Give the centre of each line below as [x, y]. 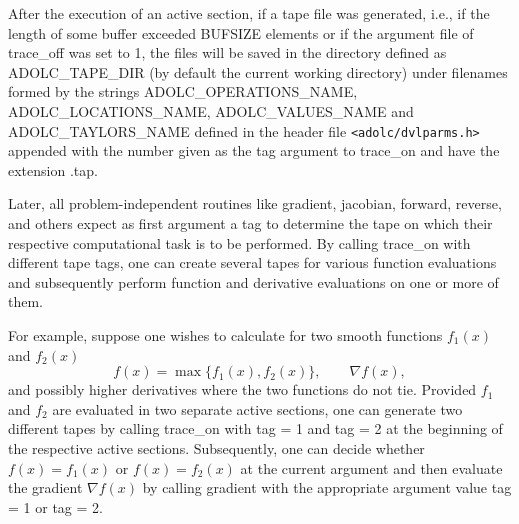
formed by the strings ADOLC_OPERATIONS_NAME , [183, 91]
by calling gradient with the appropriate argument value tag [327, 487]
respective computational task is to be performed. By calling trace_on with [239, 242]
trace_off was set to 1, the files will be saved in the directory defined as [227, 52]
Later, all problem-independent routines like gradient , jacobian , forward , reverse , [255, 203]
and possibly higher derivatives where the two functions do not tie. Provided [242, 389]
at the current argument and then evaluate [371, 467]
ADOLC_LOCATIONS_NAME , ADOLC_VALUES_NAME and [211, 110]
